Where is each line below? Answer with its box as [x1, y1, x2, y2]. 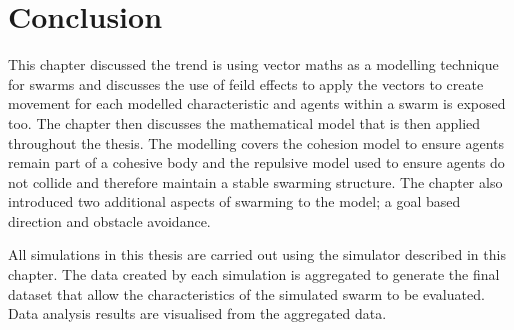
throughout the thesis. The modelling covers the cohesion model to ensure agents [8, 132, 504, 153]
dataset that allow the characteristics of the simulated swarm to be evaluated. [8, 283, 485, 304]
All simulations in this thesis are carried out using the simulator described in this [8, 244, 506, 265]
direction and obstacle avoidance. [8, 210, 211, 231]
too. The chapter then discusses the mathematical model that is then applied [8, 112, 481, 133]
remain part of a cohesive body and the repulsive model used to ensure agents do [8, 152, 505, 173]
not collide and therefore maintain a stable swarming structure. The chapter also [8, 171, 503, 192]
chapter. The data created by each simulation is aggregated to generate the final [8, 264, 500, 285]
